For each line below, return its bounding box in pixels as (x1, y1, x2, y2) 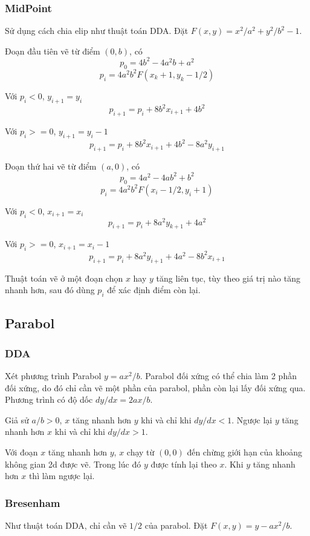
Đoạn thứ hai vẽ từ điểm (5, 159, 97, 172)
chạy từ (126, 445, 155, 458)
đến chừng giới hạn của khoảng (187, 445, 302, 458)
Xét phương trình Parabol (5, 369, 102, 382)
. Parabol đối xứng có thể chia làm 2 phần (140, 369, 297, 382)
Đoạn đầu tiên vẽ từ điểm (5, 44, 100, 57)
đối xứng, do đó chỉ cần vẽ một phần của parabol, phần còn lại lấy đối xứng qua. (5, 381, 306, 394)
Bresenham (5, 495, 60, 510)
